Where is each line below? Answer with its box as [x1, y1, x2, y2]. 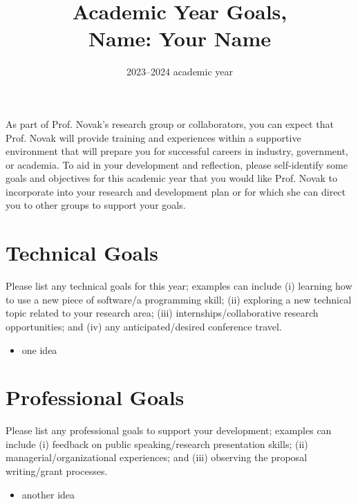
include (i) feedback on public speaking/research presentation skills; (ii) [6, 436, 308, 451]
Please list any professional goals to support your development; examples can [6, 423, 332, 438]
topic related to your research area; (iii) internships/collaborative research [6, 306, 319, 320]
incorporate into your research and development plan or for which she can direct [6, 184, 346, 198]
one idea [21, 342, 57, 357]
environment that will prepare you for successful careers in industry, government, [6, 144, 348, 158]
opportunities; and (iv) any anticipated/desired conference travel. [6, 319, 282, 333]
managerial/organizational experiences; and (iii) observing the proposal [6, 450, 308, 465]
